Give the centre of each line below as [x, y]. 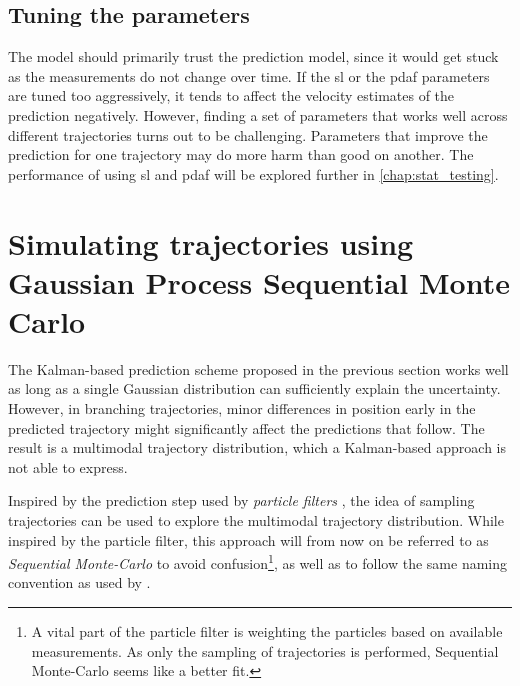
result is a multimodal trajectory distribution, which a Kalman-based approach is [257, 447]
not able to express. [68, 466]
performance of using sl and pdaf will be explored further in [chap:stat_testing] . [253, 173]
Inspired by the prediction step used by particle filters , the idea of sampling [241, 500]
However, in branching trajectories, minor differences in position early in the [242, 408]
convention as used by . [79, 582]
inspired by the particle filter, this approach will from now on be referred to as [248, 539]
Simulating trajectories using [211, 242]
